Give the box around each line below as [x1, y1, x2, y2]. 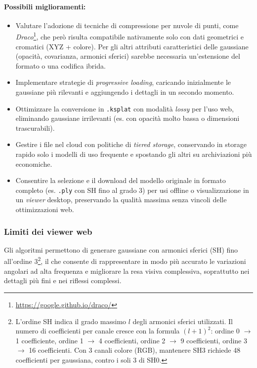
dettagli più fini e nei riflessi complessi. [4, 275, 122, 286]
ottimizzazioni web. [15, 204, 74, 215]
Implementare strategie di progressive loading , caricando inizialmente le [15, 77, 231, 87]
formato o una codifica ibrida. [15, 60, 106, 71]
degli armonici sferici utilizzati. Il [132, 316, 233, 326]
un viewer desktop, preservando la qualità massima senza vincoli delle [15, 194, 227, 205]
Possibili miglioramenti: [4, 1, 86, 11]
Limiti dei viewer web [4, 225, 92, 237]
